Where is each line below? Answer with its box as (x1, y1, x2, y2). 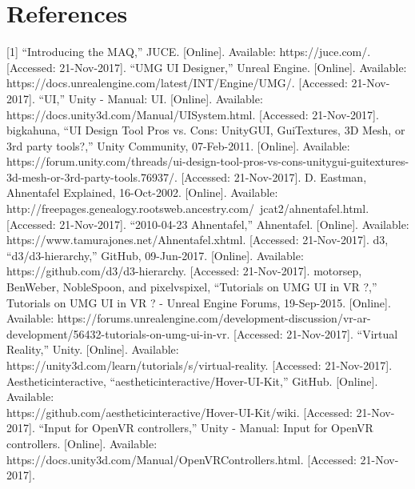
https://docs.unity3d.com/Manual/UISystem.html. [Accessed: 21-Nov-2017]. (6, 106, 379, 122)
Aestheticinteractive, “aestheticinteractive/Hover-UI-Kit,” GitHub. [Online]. (6, 372, 378, 389)
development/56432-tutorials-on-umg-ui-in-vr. (6, 325, 230, 342)
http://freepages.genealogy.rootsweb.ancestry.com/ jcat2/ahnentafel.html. (6, 200, 369, 217)
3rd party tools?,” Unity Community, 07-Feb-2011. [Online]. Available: (6, 137, 350, 154)
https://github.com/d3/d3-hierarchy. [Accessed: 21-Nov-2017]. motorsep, (6, 263, 362, 279)
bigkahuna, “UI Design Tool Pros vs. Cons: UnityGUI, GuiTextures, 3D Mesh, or (6, 122, 405, 138)
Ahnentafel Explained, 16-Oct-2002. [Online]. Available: (6, 184, 278, 201)
